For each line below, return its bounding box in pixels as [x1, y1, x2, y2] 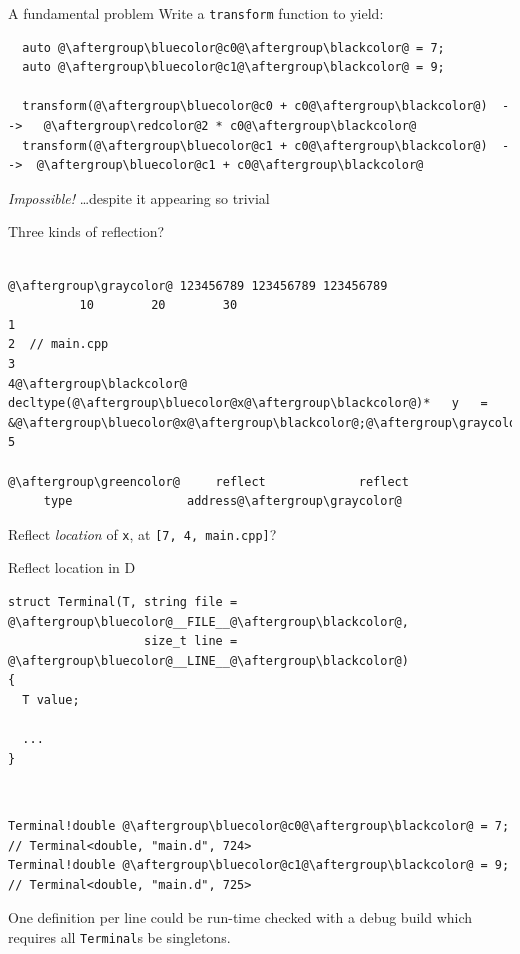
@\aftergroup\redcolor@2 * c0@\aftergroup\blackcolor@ [43, 119, 417, 134]
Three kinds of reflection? [8, 221, 165, 242]
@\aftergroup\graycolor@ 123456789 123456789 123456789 [8, 278, 388, 293]
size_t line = [144, 634, 238, 649]
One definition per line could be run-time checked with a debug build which [8, 907, 473, 928]
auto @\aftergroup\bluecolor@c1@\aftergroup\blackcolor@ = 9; [22, 60, 445, 75]
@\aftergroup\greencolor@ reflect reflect [8, 474, 409, 489]
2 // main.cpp [8, 337, 109, 352]
